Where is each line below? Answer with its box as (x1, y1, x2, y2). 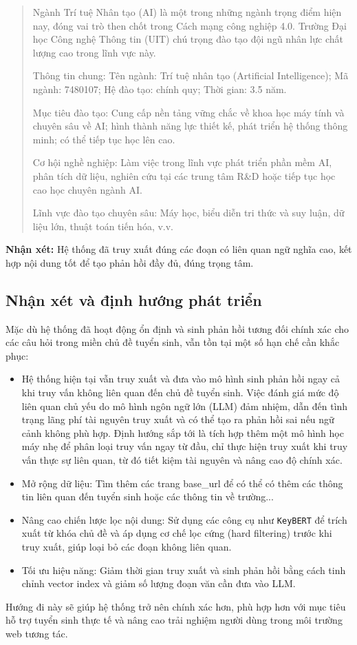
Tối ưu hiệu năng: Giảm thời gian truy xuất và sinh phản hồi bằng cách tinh (21, 562, 346, 577)
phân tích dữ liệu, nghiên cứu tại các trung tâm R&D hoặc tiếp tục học (32, 168, 336, 183)
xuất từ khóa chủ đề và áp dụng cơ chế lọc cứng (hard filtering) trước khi (21, 526, 332, 540)
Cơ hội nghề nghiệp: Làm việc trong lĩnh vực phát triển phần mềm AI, (32, 155, 332, 170)
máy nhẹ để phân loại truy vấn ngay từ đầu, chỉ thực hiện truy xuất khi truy (21, 439, 348, 453)
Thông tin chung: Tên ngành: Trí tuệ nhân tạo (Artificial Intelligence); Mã (32, 68, 349, 83)
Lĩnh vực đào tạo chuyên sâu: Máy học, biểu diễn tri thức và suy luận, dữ (32, 205, 345, 220)
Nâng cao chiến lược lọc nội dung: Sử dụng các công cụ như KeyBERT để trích (21, 512, 347, 526)
